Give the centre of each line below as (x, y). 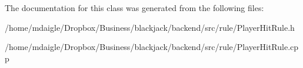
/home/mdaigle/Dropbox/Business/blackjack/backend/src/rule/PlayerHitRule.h (150, 27)
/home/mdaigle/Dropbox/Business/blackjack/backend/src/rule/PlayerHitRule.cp (152, 47)
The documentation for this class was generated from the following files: (134, 8)
